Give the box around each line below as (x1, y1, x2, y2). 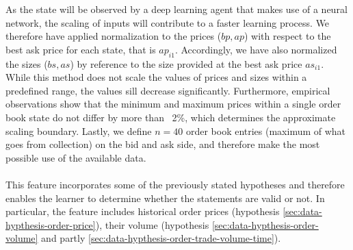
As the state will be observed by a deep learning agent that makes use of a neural (5, 2, 348, 16)
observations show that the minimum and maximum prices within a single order (5, 97, 341, 111)
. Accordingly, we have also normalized (174, 42, 337, 56)
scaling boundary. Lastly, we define (5, 123, 152, 138)
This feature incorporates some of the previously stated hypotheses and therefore (5, 177, 345, 191)
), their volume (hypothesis (95, 217, 209, 232)
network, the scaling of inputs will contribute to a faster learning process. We (5, 15, 330, 29)
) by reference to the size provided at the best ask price (70, 56, 302, 71)
